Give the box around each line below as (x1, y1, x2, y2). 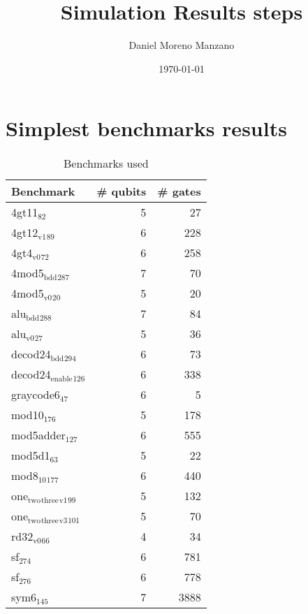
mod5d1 (11, 447, 50, 464)
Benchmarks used (63, 155, 149, 172)
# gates (157, 183, 201, 200)
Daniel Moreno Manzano (129, 38, 235, 52)
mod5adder (11, 427, 66, 444)
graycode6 (11, 386, 60, 403)
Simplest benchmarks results (6, 114, 287, 142)
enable (50, 375, 73, 383)
